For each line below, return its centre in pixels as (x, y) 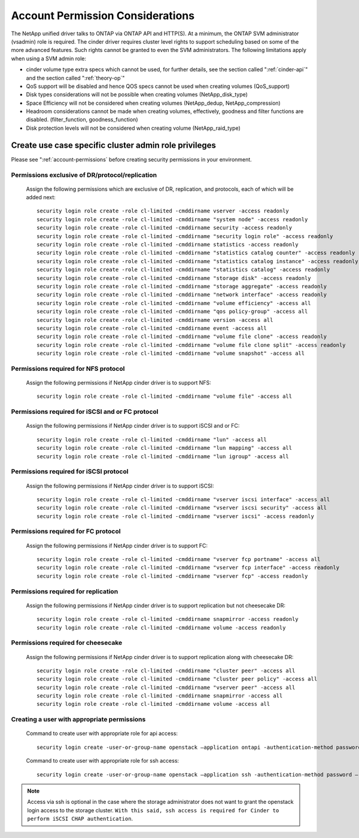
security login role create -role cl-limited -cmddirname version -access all (155, 320)
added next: (41, 197)
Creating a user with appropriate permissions (78, 720)
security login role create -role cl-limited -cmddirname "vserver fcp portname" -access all (179, 560)
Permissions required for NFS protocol (68, 368)
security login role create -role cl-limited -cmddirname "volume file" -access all (165, 397)
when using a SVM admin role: (49, 58)
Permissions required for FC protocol (66, 531)
